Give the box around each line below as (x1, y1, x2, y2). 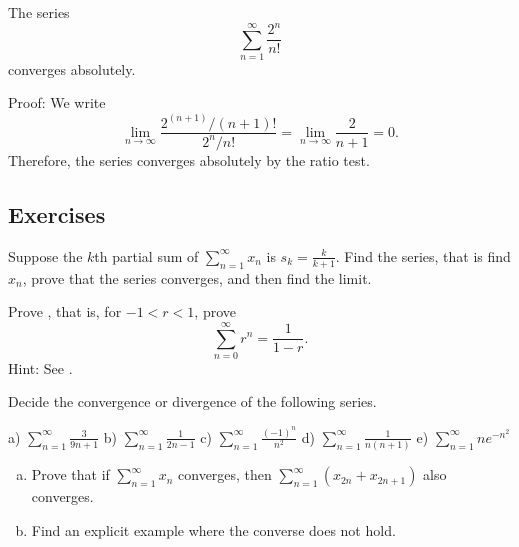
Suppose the (8, 245, 83, 266)
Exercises (8, 198, 106, 229)
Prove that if (31, 464, 110, 485)
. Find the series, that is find (335, 245, 511, 266)
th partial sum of (94, 245, 199, 266)
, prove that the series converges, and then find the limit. (22, 267, 372, 288)
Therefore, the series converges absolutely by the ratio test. (8, 149, 370, 170)
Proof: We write (8, 92, 106, 113)
